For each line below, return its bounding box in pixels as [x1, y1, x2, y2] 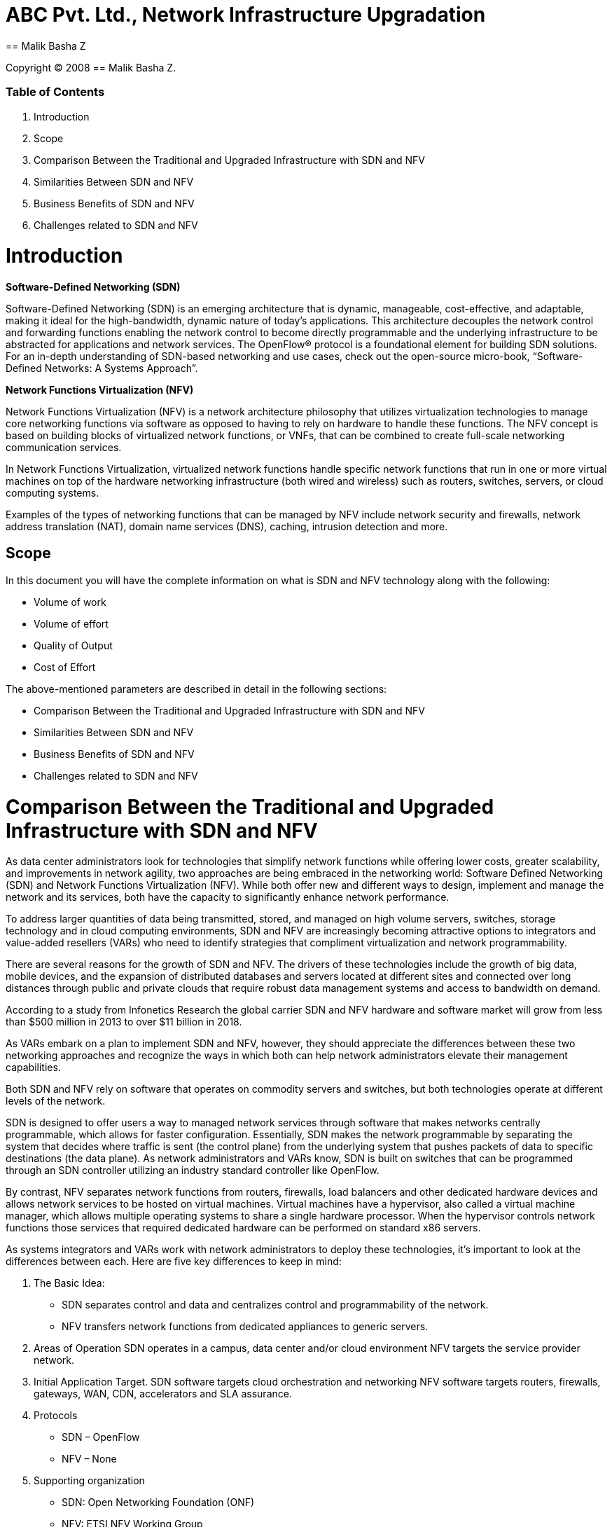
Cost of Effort [34, 661, 96, 673]
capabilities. [6, 1061, 61, 1074]
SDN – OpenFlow [62, 1431, 140, 1444]
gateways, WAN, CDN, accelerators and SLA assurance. [34, 1388, 292, 1400]
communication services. [6, 441, 122, 453]
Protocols [34, 1409, 78, 1422]
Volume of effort [34, 617, 109, 630]
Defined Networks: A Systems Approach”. [6, 362, 198, 374]
